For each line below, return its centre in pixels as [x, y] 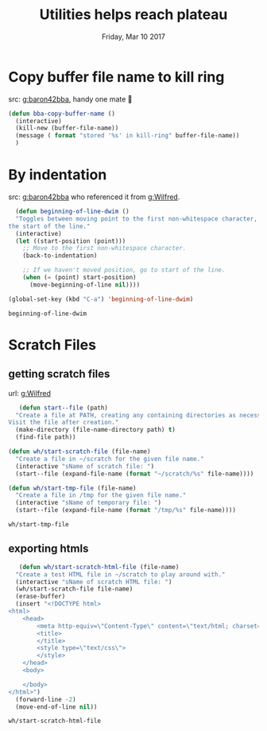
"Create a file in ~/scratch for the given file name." [110, 459]
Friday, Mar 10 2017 [133, 37]
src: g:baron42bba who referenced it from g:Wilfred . [94, 197]
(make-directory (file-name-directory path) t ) [96, 430]
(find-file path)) [46, 437]
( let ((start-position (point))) [71, 241]
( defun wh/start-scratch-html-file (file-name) [99, 567]
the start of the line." [49, 226]
